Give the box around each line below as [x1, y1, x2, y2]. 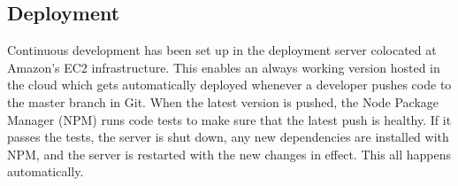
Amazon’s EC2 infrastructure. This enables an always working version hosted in [7, 58, 440, 76]
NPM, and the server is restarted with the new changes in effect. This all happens [7, 144, 452, 163]
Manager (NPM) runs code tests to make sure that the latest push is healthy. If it [7, 110, 452, 128]
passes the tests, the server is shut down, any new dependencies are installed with [7, 128, 449, 146]
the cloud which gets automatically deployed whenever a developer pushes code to [7, 75, 452, 94]
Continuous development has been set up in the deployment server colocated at [7, 41, 437, 59]
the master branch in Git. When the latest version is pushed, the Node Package [7, 92, 439, 111]
